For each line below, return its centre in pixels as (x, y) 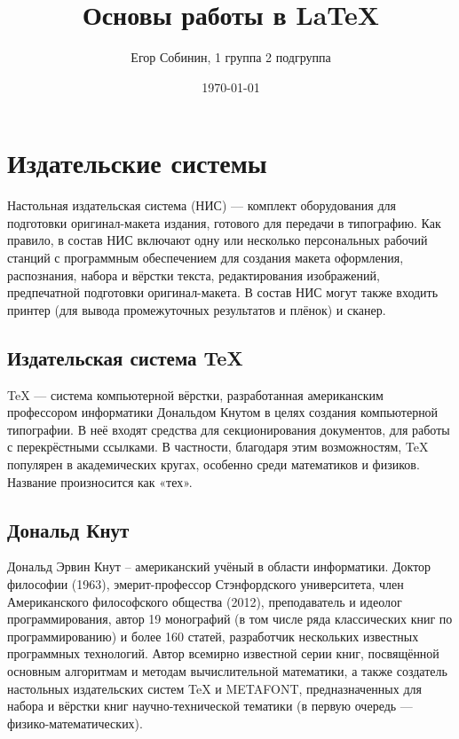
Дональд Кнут (68, 529)
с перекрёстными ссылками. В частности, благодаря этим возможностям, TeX (218, 447)
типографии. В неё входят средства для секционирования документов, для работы (229, 429)
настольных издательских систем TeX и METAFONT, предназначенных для (214, 688)
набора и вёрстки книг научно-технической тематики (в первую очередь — (210, 706)
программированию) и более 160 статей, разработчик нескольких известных (213, 636)
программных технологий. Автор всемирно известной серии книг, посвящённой (223, 653)
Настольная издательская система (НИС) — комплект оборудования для (202, 205)
